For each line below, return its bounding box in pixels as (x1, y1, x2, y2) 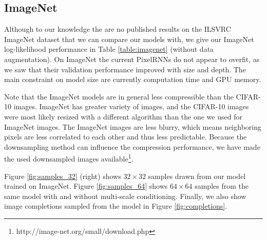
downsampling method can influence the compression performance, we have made (4, 141, 260, 152)
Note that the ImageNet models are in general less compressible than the (4, 91, 234, 102)
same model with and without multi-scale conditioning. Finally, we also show (4, 190, 246, 201)
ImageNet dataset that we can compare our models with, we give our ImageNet (4, 33, 254, 44)
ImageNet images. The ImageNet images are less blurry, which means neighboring (4, 121, 261, 132)
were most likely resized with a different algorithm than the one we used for (4, 111, 242, 122)
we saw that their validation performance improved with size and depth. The (4, 64, 246, 74)
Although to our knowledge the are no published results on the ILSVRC (4, 24, 231, 34)
